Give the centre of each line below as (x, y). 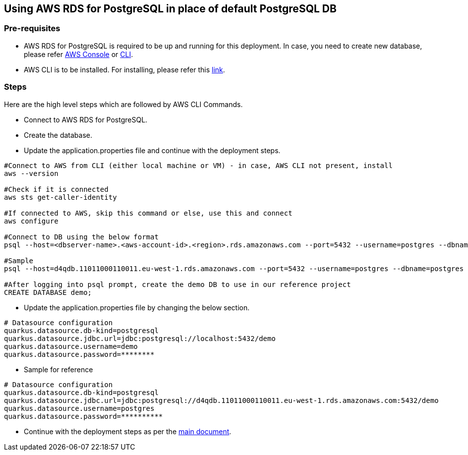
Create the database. (58, 135)
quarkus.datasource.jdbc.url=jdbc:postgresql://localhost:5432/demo (140, 338)
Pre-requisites (32, 28)
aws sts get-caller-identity (60, 197)
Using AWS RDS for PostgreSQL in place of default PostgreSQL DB (170, 9)
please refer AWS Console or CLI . (79, 54)
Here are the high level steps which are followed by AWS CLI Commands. (123, 104)
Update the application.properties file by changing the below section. (137, 307)
